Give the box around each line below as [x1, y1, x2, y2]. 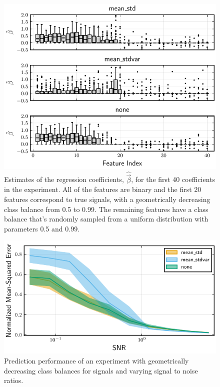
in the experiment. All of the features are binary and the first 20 [4, 184, 201, 194]
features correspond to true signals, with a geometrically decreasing [4, 193, 210, 204]
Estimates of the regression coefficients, [4, 174, 124, 184]
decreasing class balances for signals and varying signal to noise [4, 365, 198, 375]
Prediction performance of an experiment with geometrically [4, 355, 189, 366]
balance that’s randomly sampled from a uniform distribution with [4, 213, 208, 224]
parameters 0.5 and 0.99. [4, 223, 80, 233]
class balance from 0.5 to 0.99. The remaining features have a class [4, 203, 208, 214]
